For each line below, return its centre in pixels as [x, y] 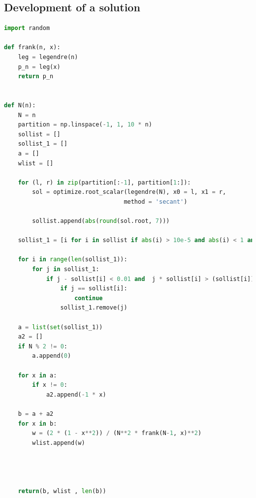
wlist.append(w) [59, 443]
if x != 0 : [50, 385]
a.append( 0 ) [52, 356]
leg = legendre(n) [48, 57]
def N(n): [20, 105]
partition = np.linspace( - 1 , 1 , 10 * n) [85, 125]
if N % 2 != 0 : [43, 346]
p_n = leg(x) [39, 67]
